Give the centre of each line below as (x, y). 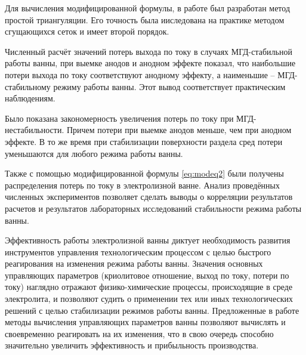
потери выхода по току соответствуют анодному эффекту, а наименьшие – (140, 74)
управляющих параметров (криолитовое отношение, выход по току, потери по (147, 275)
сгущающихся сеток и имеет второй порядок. (87, 31)
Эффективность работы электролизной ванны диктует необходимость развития (148, 240)
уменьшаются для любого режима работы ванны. (94, 153)
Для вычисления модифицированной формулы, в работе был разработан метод (148, 8)
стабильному (28, 86)
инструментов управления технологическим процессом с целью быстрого (138, 251)
